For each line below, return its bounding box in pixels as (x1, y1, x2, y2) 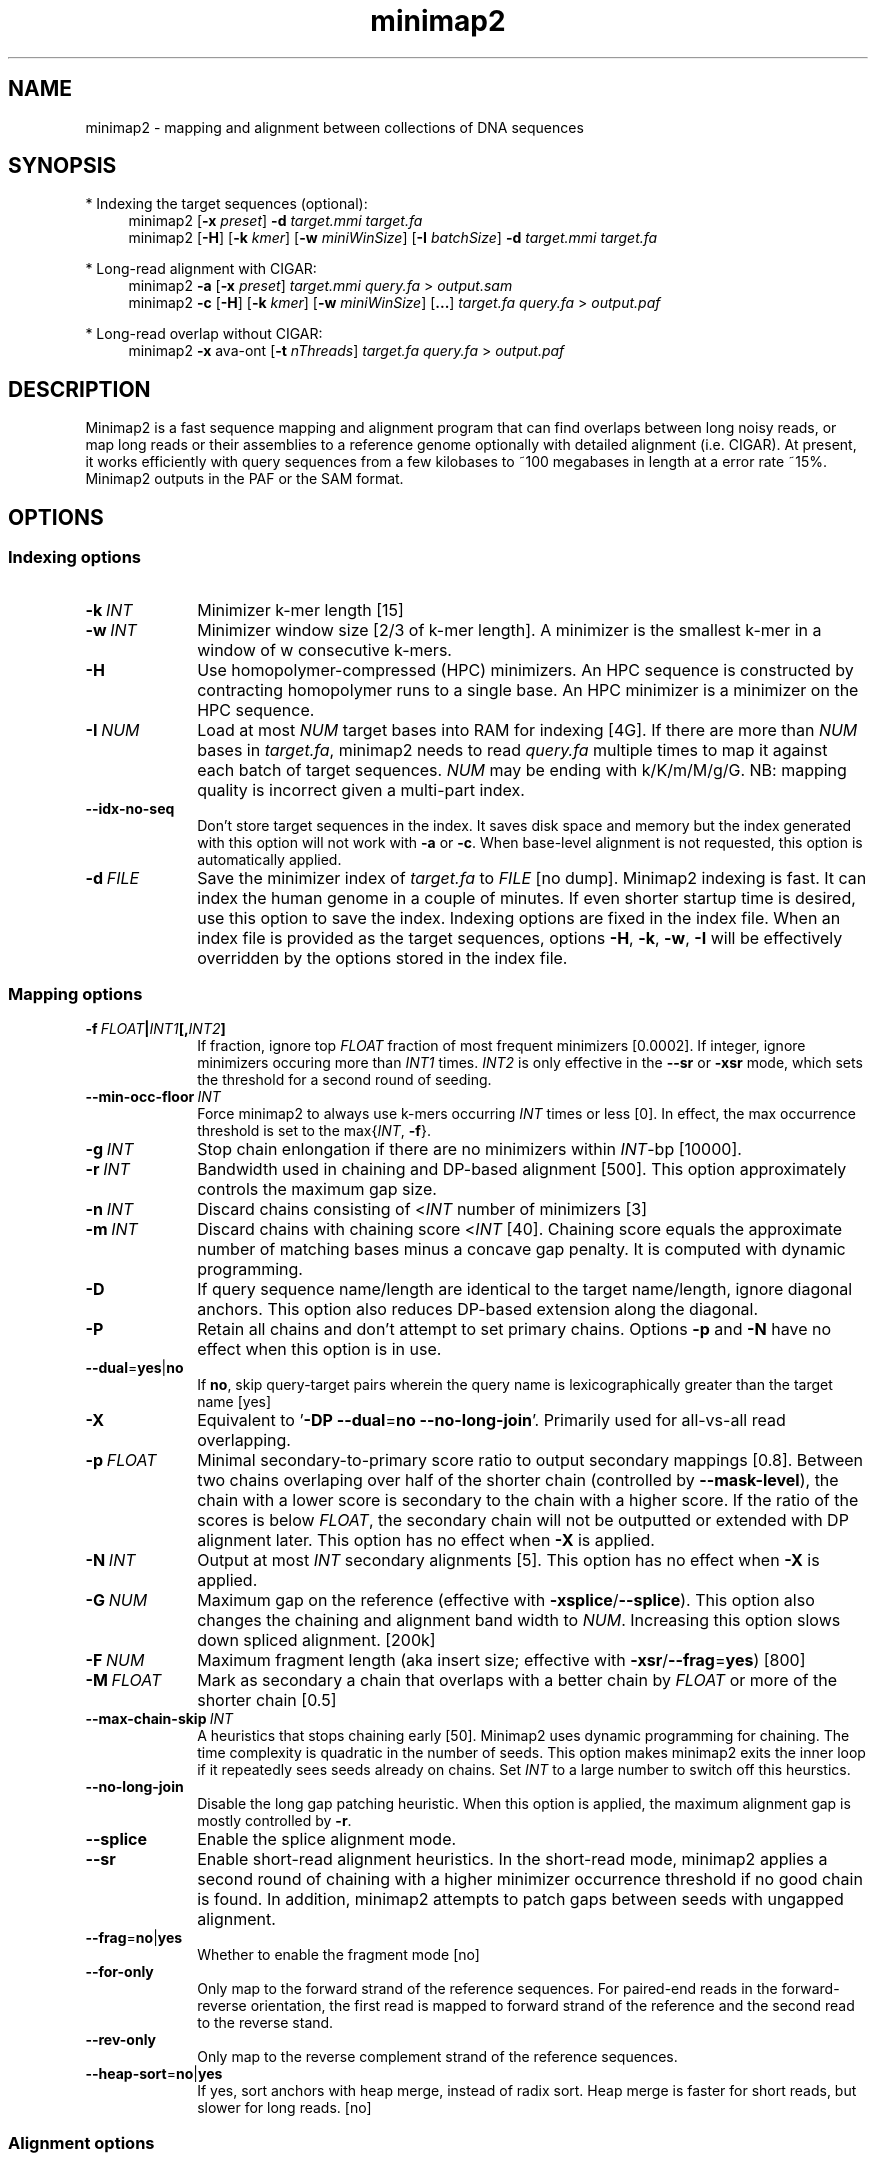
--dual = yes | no (85, 1359, 184, 1377)
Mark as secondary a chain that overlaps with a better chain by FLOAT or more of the (197, 1670, 838, 1691)
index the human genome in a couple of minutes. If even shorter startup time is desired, (197, 887, 856, 908)
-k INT (85, 599, 133, 620)
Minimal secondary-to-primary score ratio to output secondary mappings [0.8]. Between (197, 1450, 864, 1471)
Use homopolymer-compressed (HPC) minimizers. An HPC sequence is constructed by (197, 659, 854, 680)
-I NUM (85, 719, 140, 740)
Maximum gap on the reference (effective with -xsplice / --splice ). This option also (197, 1590, 815, 1611)
